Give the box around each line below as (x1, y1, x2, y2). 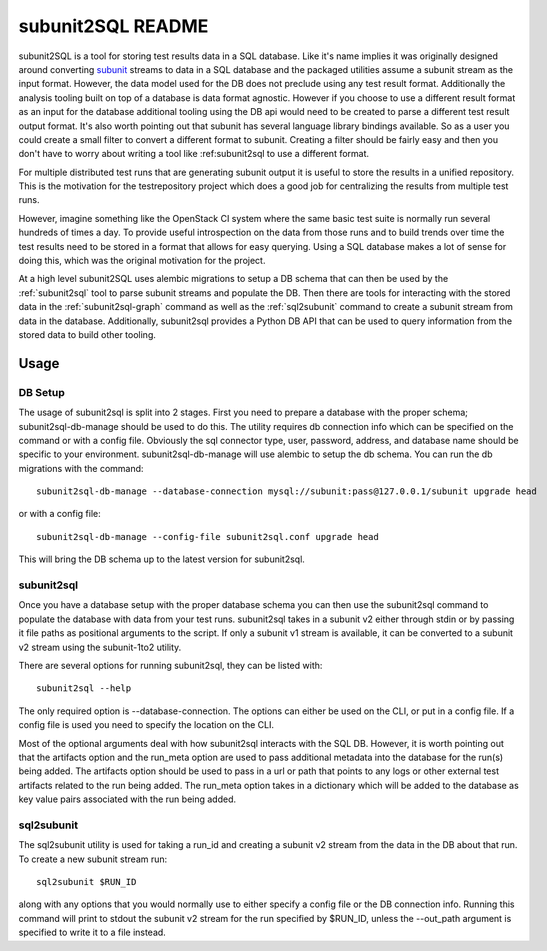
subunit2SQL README (18, 15, 209, 37)
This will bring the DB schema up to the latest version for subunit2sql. (18, 553, 305, 565)
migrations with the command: (18, 462, 144, 474)
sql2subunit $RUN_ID (36, 876, 137, 887)
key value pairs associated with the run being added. (18, 793, 237, 805)
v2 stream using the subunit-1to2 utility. (18, 641, 182, 653)
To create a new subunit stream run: (18, 853, 168, 865)
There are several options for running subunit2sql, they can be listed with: (18, 659, 323, 671)
